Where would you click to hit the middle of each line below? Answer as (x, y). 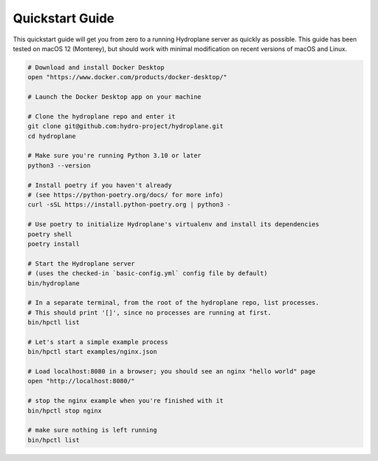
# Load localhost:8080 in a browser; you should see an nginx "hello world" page (172, 372)
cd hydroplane (52, 136)
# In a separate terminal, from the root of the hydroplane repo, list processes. (174, 303)
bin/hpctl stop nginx (65, 411)
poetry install (54, 244)
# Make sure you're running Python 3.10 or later (114, 156)
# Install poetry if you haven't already (100, 185)
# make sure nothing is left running (92, 430)
